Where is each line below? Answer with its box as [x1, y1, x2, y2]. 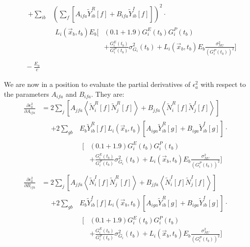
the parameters [4, 88, 49, 99]
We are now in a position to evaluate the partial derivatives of [4, 79, 191, 89]
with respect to [200, 79, 246, 89]
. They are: [91, 88, 125, 99]
